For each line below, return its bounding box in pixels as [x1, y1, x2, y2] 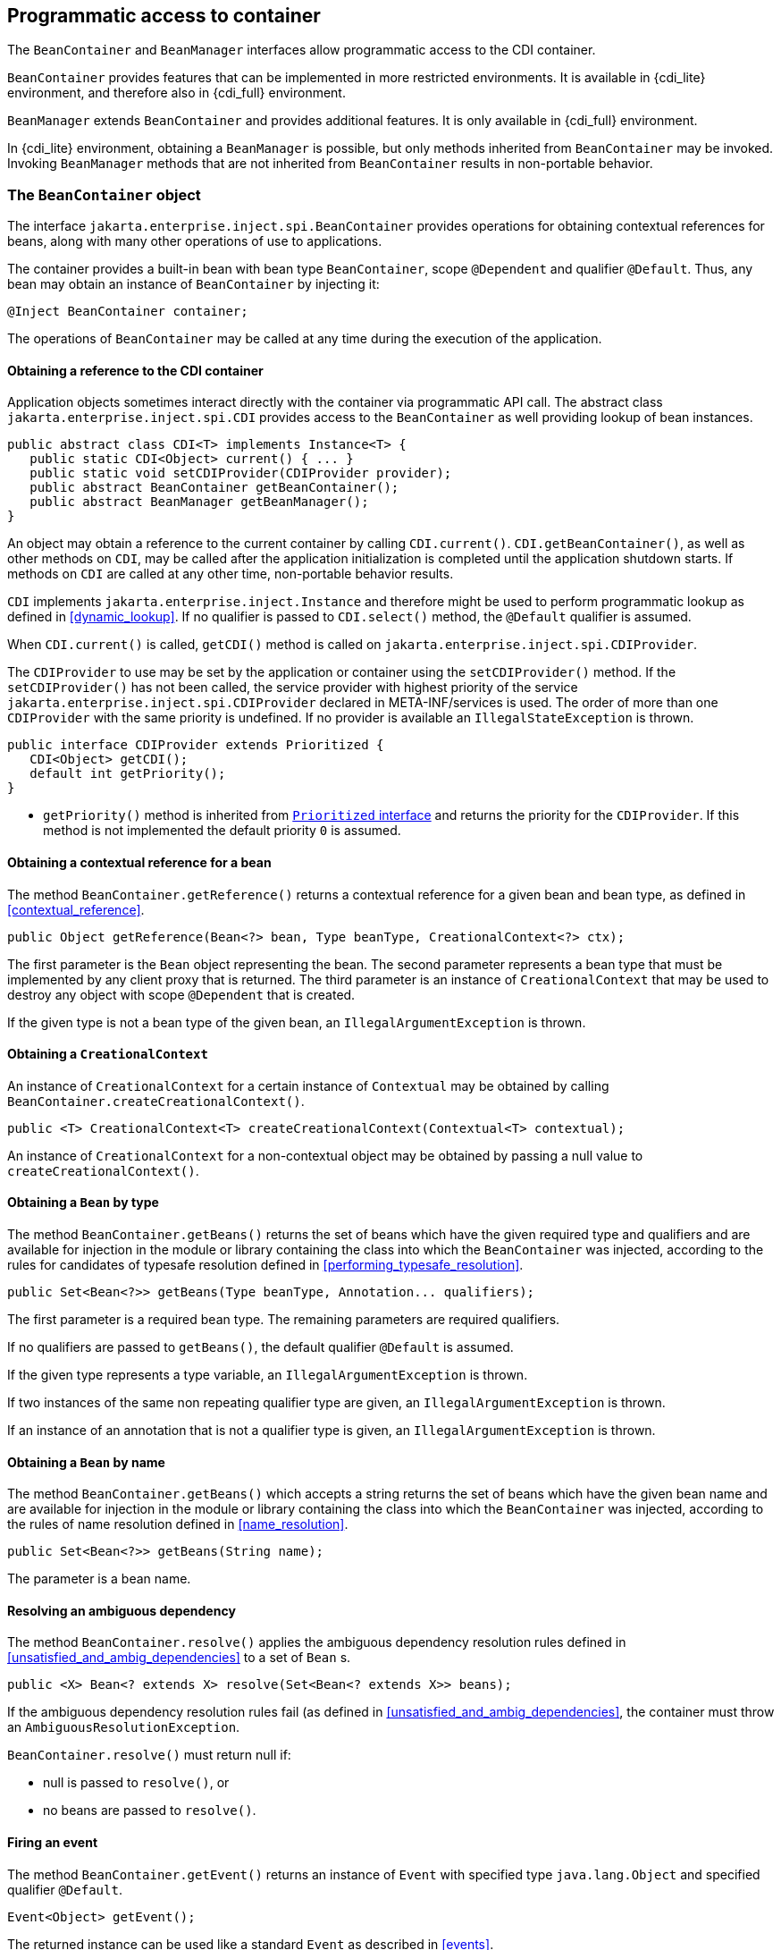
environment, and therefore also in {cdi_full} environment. [7, 85, 346, 101]
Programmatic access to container [7, 4, 321, 27]
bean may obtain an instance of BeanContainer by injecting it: [7, 276, 380, 292]
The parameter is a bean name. [7, 1571, 191, 1587]
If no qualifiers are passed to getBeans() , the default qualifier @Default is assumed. [7, 1339, 514, 1355]
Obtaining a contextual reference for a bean [7, 855, 272, 870]
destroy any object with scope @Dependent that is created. [7, 986, 356, 1002]
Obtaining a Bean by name [7, 1454, 165, 1470]
